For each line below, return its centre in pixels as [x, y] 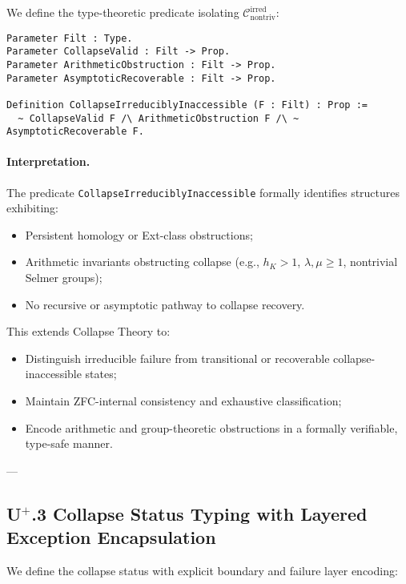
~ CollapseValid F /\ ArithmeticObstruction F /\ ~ [159, 118]
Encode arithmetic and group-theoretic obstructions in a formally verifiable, [211, 427]
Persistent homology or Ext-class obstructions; [139, 234]
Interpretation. [48, 161]
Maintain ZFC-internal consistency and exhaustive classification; [183, 401]
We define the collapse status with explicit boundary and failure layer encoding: [202, 571]
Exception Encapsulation [111, 537]
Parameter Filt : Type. [70, 38]
